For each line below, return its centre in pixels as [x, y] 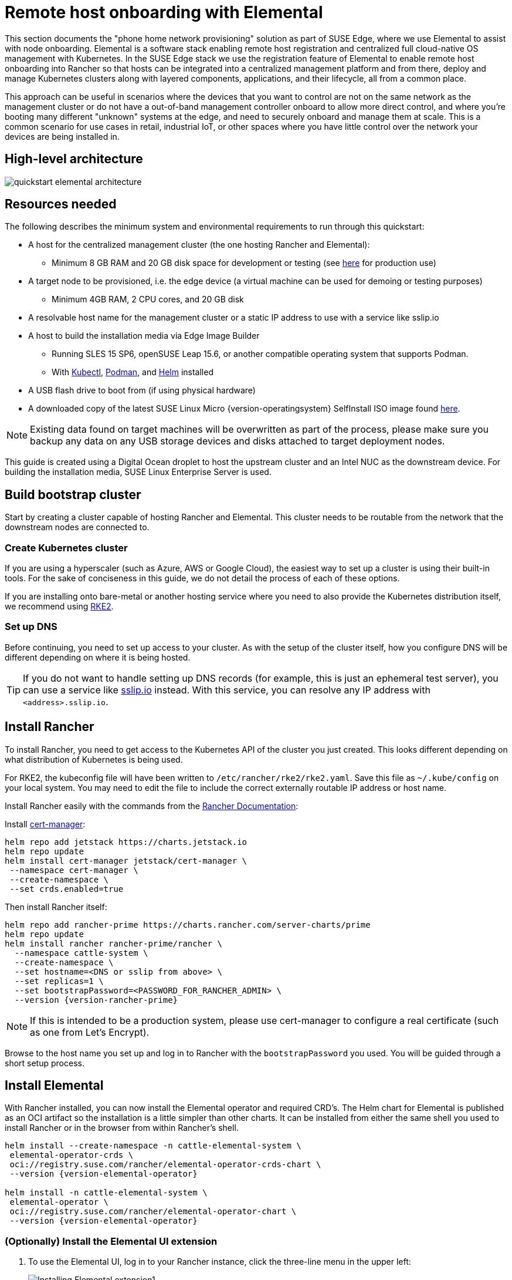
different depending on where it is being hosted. [98, 657]
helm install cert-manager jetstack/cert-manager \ [126, 860]
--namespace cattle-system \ [81, 953]
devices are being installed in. [62, 136]
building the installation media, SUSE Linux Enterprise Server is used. [138, 472]
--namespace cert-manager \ [74, 870]
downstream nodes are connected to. [77, 527]
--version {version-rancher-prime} [96, 1000]
